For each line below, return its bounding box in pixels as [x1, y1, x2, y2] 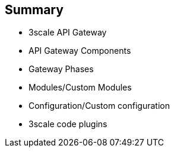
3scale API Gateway [29, 27, 107, 38]
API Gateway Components [29, 46, 131, 56]
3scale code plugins [29, 119, 107, 130]
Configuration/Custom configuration [29, 101, 170, 111]
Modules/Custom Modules [29, 82, 132, 93]
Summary [5, 2, 64, 17]
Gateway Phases [29, 64, 94, 75]
